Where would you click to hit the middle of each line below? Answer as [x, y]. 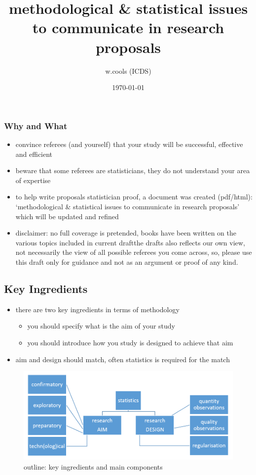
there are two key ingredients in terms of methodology [97, 309]
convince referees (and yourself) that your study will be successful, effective [129, 144]
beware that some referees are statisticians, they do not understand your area [133, 170]
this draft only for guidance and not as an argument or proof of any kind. [127, 261]
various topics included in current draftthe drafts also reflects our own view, [130, 242]
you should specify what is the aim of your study [101, 326]
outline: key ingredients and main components [93, 466]
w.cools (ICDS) [128, 71]
